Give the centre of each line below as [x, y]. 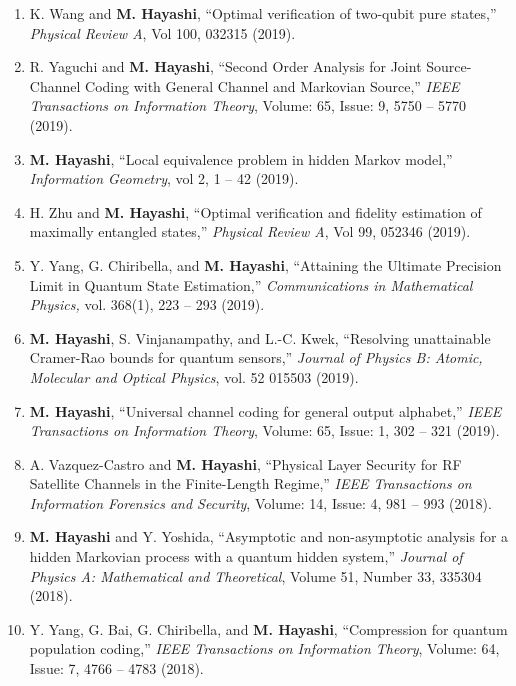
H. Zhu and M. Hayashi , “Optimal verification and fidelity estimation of [255, 211]
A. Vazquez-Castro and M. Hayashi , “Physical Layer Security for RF [245, 463]
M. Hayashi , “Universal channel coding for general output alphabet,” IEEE [265, 410]
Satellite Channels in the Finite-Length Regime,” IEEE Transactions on [250, 483]
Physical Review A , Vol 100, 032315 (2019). [162, 32]
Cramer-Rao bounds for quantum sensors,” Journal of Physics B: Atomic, [256, 357]
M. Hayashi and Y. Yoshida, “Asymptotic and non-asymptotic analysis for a [269, 536]
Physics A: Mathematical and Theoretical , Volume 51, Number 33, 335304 [255, 575]
